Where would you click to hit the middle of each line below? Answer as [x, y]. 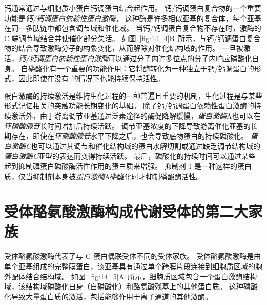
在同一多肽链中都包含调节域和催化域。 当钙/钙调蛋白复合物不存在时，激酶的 [133, 28]
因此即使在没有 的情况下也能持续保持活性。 [91, 78]
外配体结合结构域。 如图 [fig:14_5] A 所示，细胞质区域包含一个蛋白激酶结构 [131, 276]
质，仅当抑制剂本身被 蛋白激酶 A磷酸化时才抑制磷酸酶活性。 [104, 176]
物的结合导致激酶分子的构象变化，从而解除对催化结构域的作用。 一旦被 [124, 48]
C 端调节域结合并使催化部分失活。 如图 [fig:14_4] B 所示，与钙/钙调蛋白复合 [132, 38]
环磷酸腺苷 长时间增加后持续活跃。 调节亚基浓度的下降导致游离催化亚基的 [127, 126]
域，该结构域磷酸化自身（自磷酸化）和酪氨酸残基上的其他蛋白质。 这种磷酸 [131, 286]
